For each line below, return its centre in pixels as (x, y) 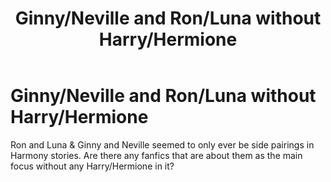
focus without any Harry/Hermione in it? (92, 166)
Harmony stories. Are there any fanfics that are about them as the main (156, 155)
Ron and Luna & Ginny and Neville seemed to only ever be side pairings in (162, 144)
